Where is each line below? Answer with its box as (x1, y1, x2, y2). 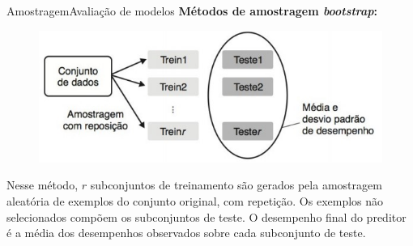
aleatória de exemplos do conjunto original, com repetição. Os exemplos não (6, 192, 384, 209)
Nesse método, (6, 176, 79, 193)
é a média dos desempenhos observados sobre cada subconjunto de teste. (6, 224, 366, 241)
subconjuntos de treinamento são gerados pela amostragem (90, 176, 382, 193)
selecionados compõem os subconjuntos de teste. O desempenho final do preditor (6, 208, 407, 225)
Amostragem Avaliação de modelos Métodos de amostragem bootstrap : (6, 2, 378, 19)
